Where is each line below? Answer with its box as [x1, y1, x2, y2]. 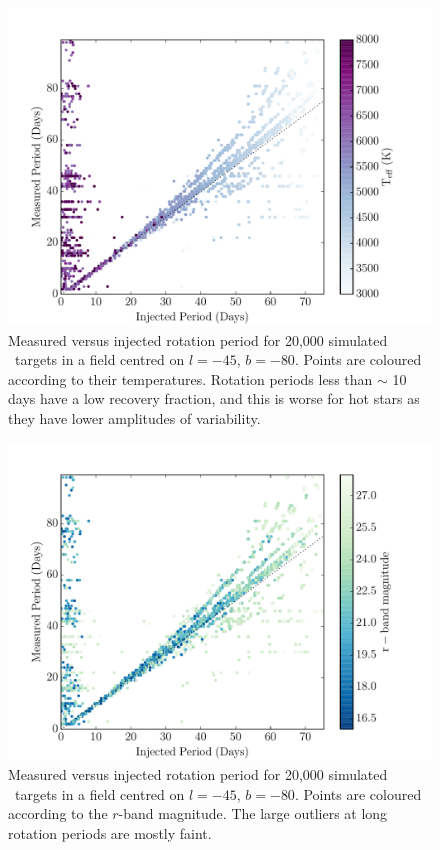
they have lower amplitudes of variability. [8, 407, 261, 428]
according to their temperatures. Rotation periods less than [8, 368, 373, 389]
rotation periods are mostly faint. [8, 822, 212, 843]
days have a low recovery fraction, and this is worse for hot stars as [8, 388, 420, 409]
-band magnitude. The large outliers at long [118, 803, 388, 824]
